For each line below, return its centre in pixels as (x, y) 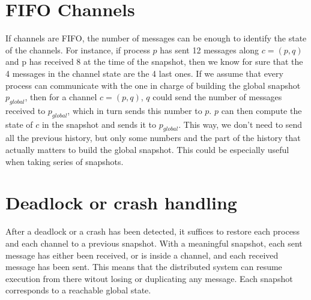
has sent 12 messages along (210, 49)
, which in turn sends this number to (135, 110)
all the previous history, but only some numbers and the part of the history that (153, 138)
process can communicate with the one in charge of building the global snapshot (153, 85)
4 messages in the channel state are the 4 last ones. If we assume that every (144, 73)
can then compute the (261, 110)
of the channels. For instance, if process (78, 49)
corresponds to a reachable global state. (78, 290)
